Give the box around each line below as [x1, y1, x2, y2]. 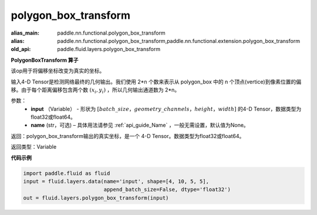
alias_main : [11, 29, 39, 36]
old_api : [11, 46, 31, 53]
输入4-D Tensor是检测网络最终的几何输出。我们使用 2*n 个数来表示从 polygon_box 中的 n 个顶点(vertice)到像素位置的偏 [11, 78, 302, 85]
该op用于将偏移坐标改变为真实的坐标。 [11, 68, 105, 75]
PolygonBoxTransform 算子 [11, 56, 79, 63]
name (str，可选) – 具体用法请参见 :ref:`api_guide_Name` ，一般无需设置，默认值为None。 [31, 122, 249, 129]
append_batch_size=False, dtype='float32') [103, 186, 231, 193]
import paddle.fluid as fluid [23, 170, 110, 176]
